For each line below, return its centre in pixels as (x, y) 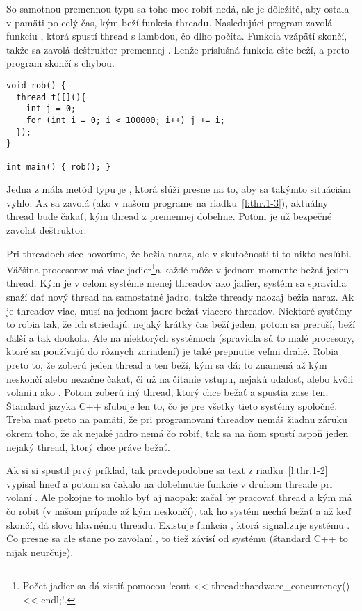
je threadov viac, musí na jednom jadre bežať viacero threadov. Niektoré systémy (179, 310)
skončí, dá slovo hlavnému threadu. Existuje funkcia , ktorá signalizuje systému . (178, 524)
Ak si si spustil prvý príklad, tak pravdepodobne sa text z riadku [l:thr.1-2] (167, 470)
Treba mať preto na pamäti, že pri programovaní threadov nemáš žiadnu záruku (177, 419)
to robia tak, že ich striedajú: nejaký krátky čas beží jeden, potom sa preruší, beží (181, 324)
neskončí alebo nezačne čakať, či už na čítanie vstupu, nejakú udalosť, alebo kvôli (180, 378)
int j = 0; (51, 109)
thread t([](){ (51, 97)
